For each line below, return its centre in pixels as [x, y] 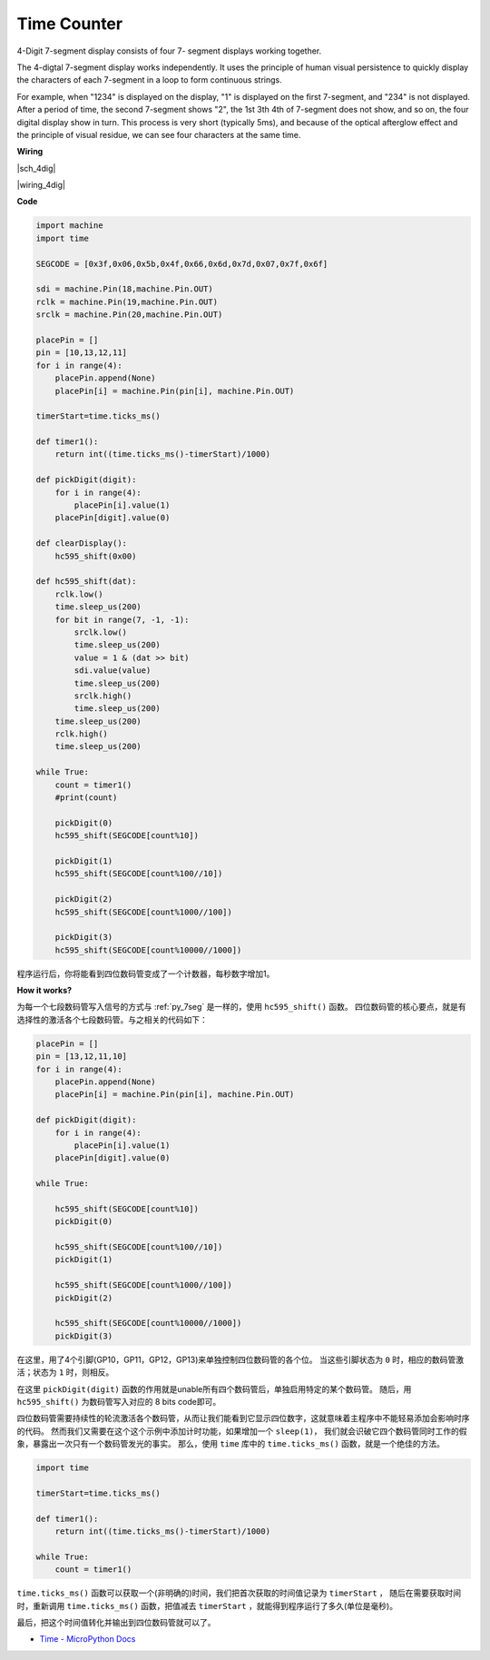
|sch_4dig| [36, 168]
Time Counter [69, 24]
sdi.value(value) [113, 671]
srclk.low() [100, 632]
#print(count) [86, 798]
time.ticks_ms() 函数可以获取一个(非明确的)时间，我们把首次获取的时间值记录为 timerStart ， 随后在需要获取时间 [239, 1593]
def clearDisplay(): [81, 543]
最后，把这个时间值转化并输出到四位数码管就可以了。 [116, 1623]
